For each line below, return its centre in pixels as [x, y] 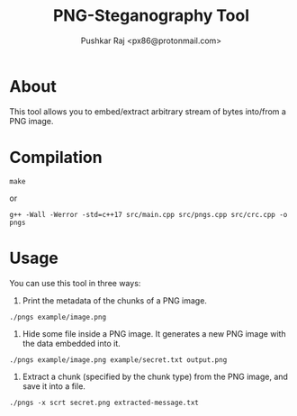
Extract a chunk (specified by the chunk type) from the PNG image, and [155, 376]
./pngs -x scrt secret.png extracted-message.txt [104, 402]
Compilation [56, 157]
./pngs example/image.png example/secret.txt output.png [118, 360]
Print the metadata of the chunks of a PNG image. [114, 300]
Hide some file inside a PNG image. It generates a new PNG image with [154, 333]
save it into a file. [54, 386]
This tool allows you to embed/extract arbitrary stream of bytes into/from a [148, 111]
